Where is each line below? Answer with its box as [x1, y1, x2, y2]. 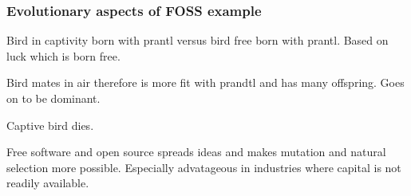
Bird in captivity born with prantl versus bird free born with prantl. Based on [6, 32, 389, 49]
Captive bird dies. [6, 116, 94, 133]
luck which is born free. [6, 47, 121, 64]
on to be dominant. [6, 90, 101, 106]
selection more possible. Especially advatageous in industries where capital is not [6, 159, 401, 175]
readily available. [6, 174, 89, 191]
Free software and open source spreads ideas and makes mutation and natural [6, 143, 386, 160]
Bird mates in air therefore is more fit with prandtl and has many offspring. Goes [6, 74, 405, 91]
